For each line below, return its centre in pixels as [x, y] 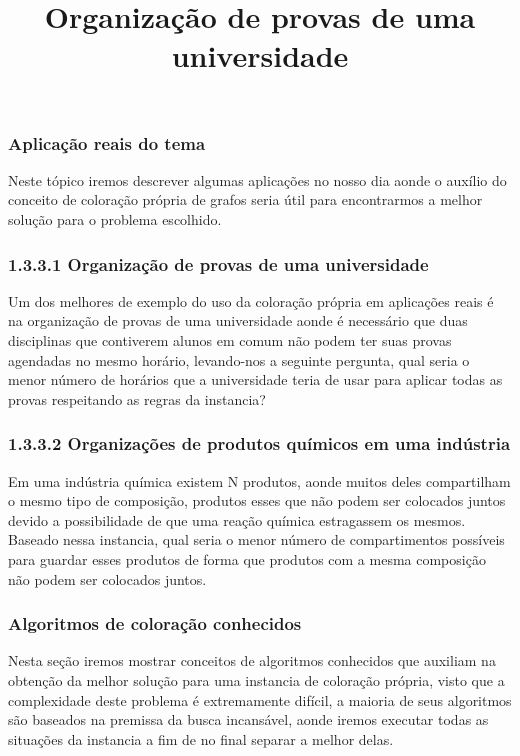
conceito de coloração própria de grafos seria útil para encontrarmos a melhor [245, 199]
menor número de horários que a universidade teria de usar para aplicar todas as [255, 379]
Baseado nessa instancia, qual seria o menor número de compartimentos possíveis [256, 539]
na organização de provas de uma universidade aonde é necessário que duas [238, 320]
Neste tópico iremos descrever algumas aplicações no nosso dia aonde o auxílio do [257, 179]
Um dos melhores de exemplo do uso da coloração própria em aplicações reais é [251, 300]
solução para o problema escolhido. [115, 219]
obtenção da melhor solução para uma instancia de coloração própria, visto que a [256, 680]
